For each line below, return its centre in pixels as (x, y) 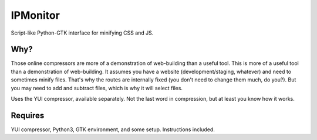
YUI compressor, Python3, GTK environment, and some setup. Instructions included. (113, 129)
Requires (28, 115)
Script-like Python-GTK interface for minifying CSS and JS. (82, 33)
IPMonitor (35, 15)
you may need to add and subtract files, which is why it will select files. (97, 88)
